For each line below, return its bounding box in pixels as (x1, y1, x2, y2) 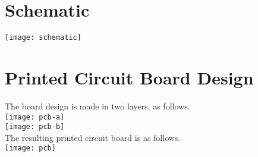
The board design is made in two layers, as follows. (5, 99, 190, 112)
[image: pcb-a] (5, 112, 65, 121)
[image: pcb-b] (5, 123, 65, 131)
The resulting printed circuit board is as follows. (5, 131, 181, 143)
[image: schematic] (5, 33, 81, 42)
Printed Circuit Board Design (5, 65, 254, 89)
